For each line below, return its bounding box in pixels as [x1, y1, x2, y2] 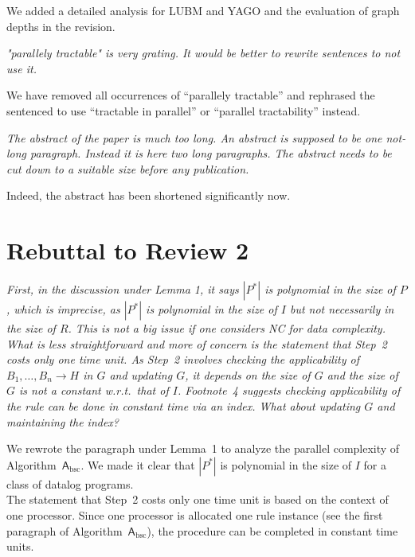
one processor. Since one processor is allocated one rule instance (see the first [6, 507, 383, 523]
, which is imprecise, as [6, 301, 120, 317]
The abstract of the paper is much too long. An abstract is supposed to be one [6, 129, 382, 146]
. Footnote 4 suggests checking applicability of [177, 382, 401, 399]
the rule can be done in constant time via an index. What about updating [6, 398, 361, 415]
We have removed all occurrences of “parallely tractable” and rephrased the [6, 87, 375, 103]
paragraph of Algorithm [6, 522, 123, 539]
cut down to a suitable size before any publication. [6, 160, 249, 177]
